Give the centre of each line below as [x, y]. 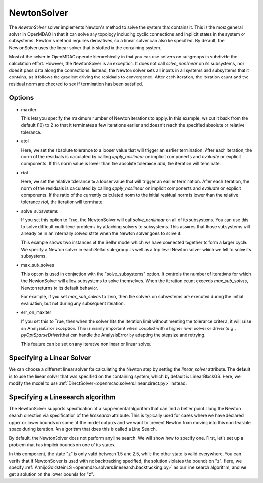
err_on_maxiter [36, 312]
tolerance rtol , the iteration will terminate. [63, 202]
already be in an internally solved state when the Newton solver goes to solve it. [102, 233]
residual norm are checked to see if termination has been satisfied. [76, 84]
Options [21, 98]
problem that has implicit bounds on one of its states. [62, 445]
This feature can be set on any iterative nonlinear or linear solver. [86, 344]
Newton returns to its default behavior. [60, 288]
